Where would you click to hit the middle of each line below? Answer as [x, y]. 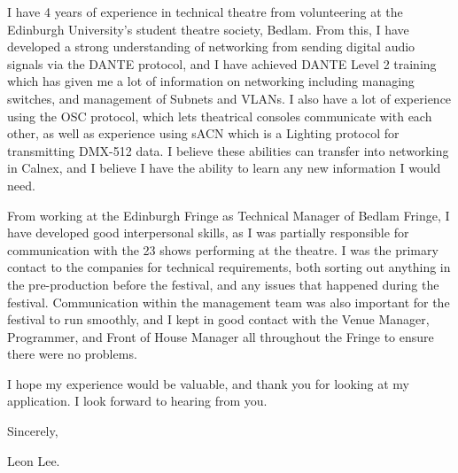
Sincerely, [33, 431]
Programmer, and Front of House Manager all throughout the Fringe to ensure [221, 336]
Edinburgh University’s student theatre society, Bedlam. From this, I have [208, 29]
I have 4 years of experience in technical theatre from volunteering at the [205, 12]
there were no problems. [72, 354]
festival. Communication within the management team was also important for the [229, 302]
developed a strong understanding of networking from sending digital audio [211, 47]
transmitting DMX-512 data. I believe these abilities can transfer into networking [228, 150]
